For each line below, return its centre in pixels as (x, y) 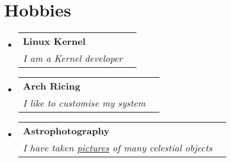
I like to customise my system (84, 103)
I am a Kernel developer (73, 58)
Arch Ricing (51, 86)
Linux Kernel (54, 41)
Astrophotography (66, 131)
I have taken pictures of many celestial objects (118, 148)
